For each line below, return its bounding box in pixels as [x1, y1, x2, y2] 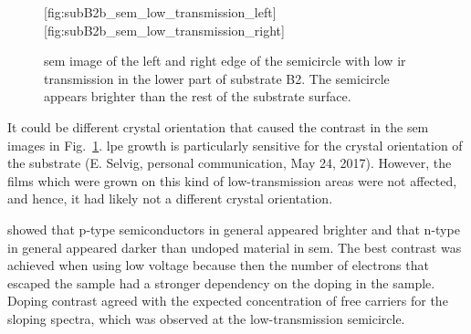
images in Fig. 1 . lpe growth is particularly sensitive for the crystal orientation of [7, 135, 463, 154]
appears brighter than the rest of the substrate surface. [44, 87, 351, 106]
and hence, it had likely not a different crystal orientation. [7, 189, 333, 208]
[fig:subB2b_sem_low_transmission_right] [44, 20, 285, 39]
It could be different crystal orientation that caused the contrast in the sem [7, 117, 429, 136]
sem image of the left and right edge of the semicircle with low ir [44, 51, 406, 70]
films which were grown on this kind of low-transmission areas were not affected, [7, 171, 457, 190]
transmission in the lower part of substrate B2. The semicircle [44, 68, 390, 88]
